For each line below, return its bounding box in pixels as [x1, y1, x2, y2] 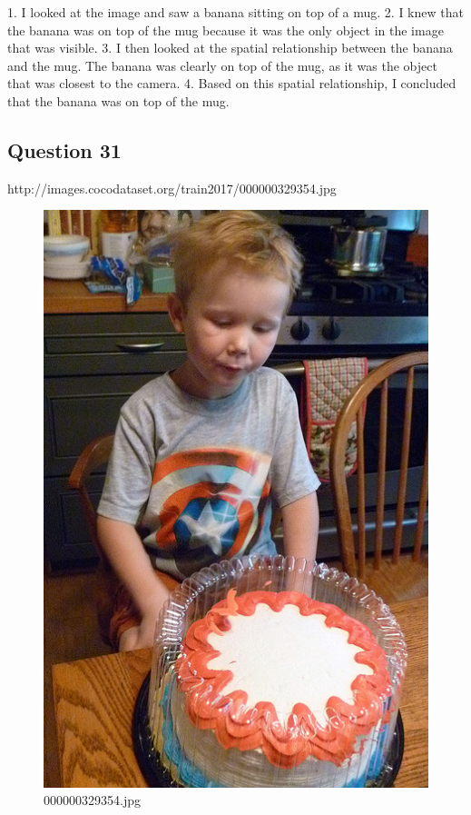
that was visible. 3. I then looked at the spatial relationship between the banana [7, 38, 453, 57]
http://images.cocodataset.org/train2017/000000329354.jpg [7, 178, 337, 197]
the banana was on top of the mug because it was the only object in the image [7, 20, 444, 39]
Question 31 [7, 135, 122, 164]
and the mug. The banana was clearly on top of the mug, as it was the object [7, 55, 437, 75]
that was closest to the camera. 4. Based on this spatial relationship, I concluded [7, 74, 456, 93]
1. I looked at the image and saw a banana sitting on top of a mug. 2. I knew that [7, 3, 464, 21]
